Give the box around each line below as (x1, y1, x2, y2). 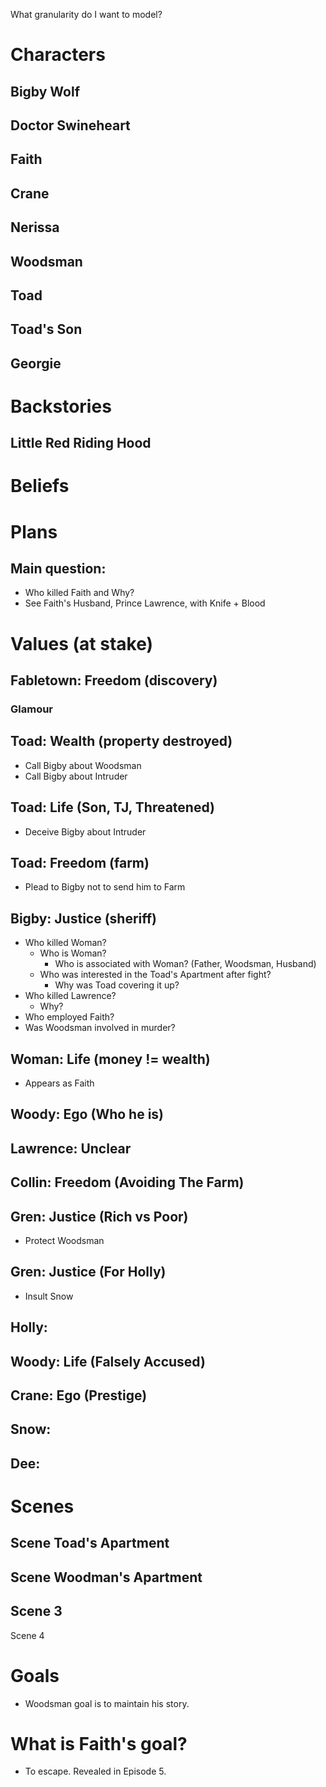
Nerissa (10, 219, 60, 236)
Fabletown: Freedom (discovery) (10, 672, 218, 689)
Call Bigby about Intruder (24, 770, 128, 782)
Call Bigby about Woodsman (24, 759, 142, 771)
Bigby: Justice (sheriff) (10, 910, 158, 927)
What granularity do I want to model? (10, 9, 163, 20)
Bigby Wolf (10, 83, 80, 100)
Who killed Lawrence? (24, 990, 117, 1002)
